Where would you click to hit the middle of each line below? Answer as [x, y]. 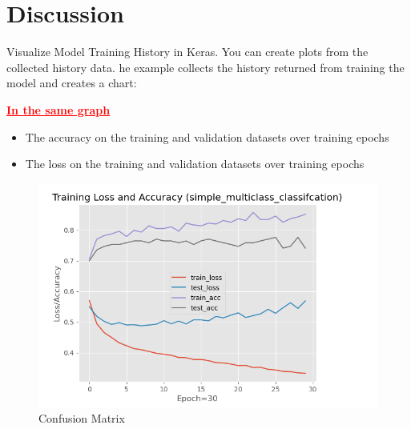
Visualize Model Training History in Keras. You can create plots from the [187, 52]
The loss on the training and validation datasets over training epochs [195, 164]
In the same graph [58, 109]
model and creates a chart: [72, 83]
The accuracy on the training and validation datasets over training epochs [207, 136]
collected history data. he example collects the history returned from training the [205, 67]
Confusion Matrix [82, 418]
